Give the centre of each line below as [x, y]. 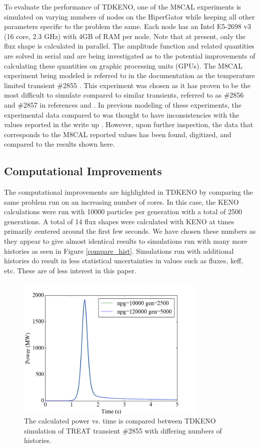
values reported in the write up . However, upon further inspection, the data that [129, 124]
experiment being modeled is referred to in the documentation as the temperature [129, 75]
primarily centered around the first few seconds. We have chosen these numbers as [130, 231]
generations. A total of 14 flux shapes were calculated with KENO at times [119, 221]
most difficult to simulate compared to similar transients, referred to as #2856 [124, 95]
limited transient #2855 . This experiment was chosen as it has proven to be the [127, 85]
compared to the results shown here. [59, 144]
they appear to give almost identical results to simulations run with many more [126, 241]
